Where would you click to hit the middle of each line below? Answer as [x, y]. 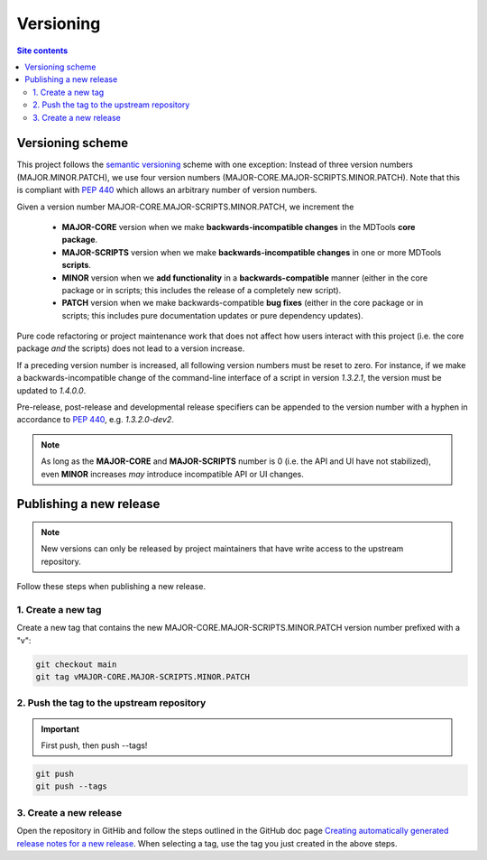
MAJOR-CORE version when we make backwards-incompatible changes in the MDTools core [239, 227]
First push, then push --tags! [94, 745]
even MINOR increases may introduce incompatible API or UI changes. [172, 474]
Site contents [42, 51]
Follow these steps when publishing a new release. [111, 587]
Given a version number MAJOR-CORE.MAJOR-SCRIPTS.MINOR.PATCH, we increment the [185, 207]
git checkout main [76, 664]
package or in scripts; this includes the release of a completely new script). [202, 290]
